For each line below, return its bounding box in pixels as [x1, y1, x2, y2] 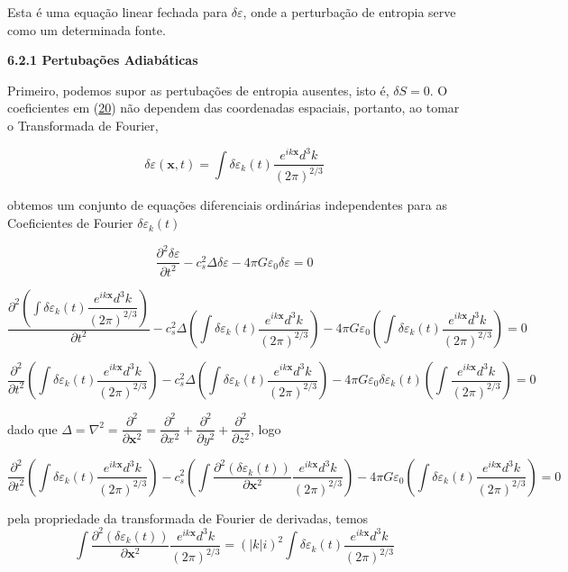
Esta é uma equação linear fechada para [7, 3, 228, 21]
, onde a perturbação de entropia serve [243, 3, 456, 21]
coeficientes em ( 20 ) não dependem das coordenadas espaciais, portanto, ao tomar [7, 98, 460, 117]
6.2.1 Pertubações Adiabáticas [7, 50, 198, 69]
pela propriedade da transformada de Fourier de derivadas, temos [7, 508, 369, 527]
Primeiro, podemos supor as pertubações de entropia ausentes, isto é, [7, 80, 389, 99]
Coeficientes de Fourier [7, 213, 133, 232]
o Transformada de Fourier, [7, 115, 159, 134]
